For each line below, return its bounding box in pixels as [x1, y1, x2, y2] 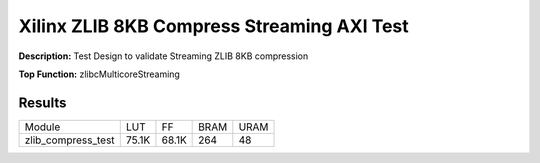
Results [18, 94, 67, 111]
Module [24, 120, 61, 134]
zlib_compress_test [24, 133, 115, 147]
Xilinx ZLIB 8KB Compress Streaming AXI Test [18, 15, 409, 37]
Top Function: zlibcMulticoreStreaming [18, 68, 180, 80]
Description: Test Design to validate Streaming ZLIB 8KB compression [18, 50, 309, 62]
